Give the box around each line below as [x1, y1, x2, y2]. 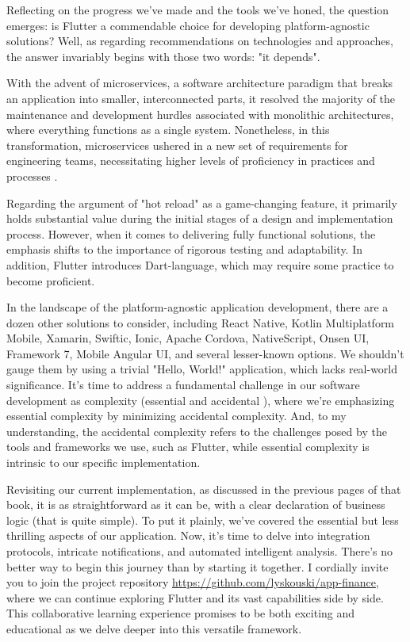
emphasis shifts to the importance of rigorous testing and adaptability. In [6, 241, 363, 258]
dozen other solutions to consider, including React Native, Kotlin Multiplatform [6, 314, 395, 331]
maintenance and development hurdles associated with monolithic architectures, [6, 105, 394, 122]
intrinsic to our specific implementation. [6, 454, 201, 471]
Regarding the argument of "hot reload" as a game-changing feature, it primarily [6, 194, 397, 211]
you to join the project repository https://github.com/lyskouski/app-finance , [6, 574, 379, 590]
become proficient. [6, 272, 95, 289]
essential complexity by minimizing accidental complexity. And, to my [6, 407, 347, 424]
